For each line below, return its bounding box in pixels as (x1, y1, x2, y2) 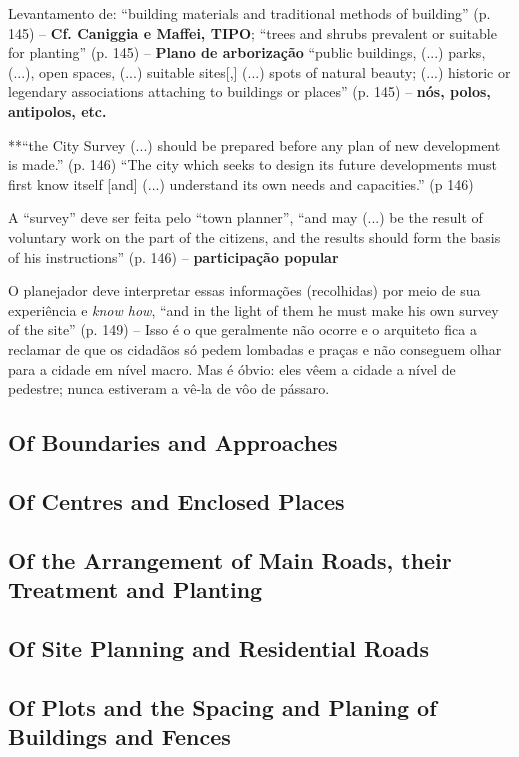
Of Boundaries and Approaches (8, 427, 338, 458)
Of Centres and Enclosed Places (8, 485, 345, 516)
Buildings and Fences (8, 720, 231, 751)
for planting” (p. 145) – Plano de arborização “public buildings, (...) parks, (8, 42, 486, 63)
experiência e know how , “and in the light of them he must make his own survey (8, 299, 499, 320)
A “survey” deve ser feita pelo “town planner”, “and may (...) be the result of (8, 207, 483, 228)
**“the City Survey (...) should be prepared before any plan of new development (8, 134, 501, 155)
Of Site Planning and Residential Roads (8, 632, 429, 663)
